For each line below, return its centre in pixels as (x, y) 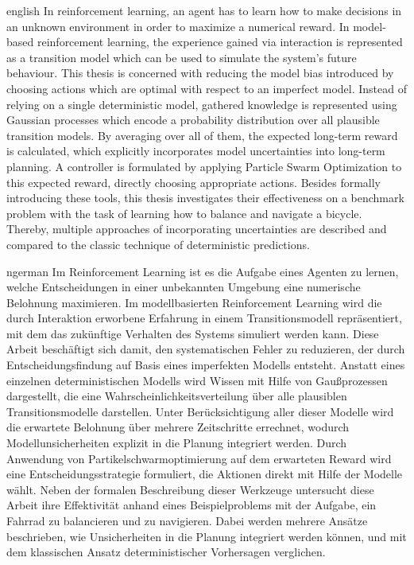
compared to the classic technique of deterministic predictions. (158, 244)
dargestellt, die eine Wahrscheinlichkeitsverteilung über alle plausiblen (177, 396)
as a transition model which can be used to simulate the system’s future (182, 57)
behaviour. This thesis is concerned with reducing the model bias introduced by (200, 73)
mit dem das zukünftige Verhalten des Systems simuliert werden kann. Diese (193, 333)
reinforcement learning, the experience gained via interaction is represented (220, 42)
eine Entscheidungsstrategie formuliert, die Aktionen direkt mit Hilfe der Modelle (205, 474)
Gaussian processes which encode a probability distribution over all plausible (193, 120)
